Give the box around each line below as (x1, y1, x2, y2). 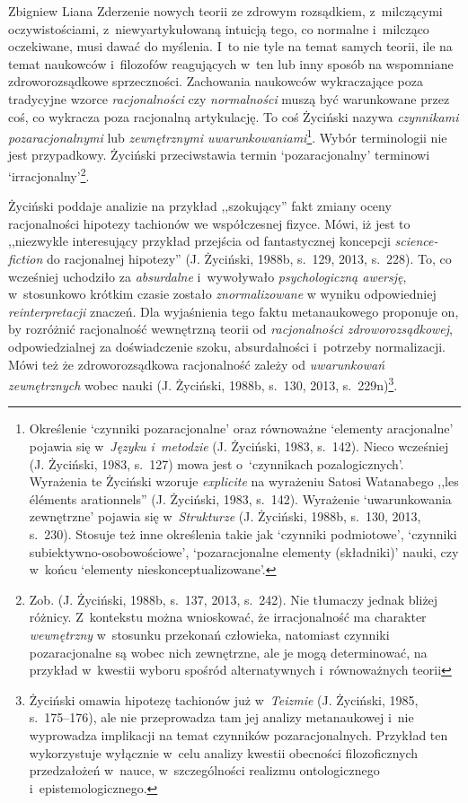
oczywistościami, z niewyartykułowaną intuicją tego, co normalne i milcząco (8, 19, 429, 38)
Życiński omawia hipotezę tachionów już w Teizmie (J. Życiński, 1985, (29, 690, 419, 709)
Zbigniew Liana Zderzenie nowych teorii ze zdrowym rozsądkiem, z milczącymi (8, 2, 443, 20)
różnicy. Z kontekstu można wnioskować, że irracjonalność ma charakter (29, 607, 427, 626)
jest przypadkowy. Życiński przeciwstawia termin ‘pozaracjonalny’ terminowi (8, 145, 430, 164)
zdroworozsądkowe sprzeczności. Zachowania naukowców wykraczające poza (8, 72, 423, 91)
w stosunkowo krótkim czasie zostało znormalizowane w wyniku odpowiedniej (8, 284, 437, 303)
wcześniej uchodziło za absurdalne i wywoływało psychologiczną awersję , (8, 266, 407, 285)
